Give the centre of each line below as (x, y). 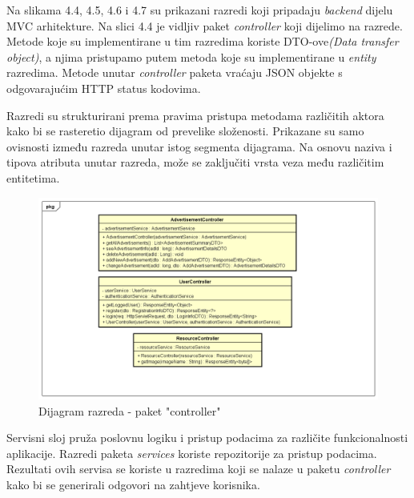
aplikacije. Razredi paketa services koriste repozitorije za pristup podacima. (192, 453)
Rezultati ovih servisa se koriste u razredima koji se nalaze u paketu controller (199, 469)
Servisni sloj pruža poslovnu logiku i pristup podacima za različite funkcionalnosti (207, 438)
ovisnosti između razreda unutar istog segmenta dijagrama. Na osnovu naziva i (199, 146)
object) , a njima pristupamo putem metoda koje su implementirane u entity (191, 56)
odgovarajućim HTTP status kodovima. (104, 88)
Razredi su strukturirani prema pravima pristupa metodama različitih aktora (195, 115)
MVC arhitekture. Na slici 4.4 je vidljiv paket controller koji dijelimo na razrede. (205, 25)
